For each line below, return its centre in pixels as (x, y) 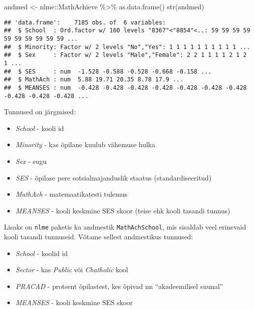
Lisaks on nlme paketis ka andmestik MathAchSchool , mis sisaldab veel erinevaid (125, 227)
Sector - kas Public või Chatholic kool (72, 270)
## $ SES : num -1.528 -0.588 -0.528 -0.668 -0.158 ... (108, 71)
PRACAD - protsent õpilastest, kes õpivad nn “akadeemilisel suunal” (119, 286)
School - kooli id (40, 128)
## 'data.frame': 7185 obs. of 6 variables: (85, 22)
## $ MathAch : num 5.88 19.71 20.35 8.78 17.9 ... (94, 80)
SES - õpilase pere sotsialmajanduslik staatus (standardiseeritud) (113, 177)
